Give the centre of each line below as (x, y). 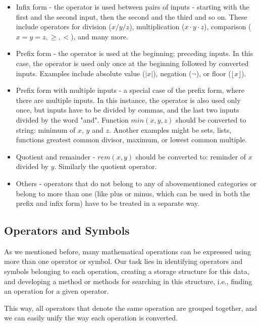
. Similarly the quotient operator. (106, 166)
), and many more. (99, 36)
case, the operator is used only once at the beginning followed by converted (132, 63)
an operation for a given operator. (57, 291)
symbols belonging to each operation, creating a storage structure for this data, (127, 271)
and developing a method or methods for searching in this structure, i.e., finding (128, 281)
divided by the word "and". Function (72, 119)
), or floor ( (214, 73)
